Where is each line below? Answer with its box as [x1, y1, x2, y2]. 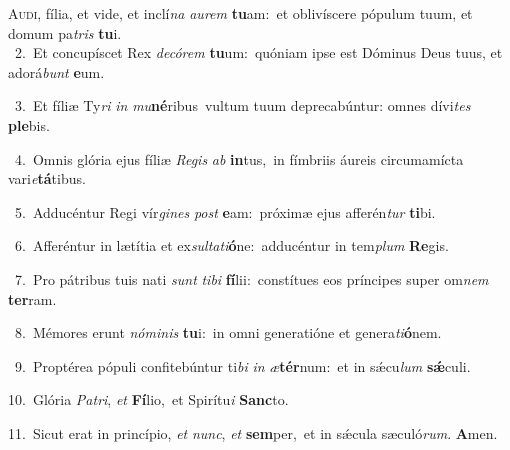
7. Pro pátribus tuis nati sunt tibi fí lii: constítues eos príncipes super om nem [14, 268, 489, 289]
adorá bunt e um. [8, 61, 105, 82]
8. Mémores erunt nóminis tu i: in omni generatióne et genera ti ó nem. [14, 322, 442, 343]
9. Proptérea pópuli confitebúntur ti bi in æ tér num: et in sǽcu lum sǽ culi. [14, 355, 471, 376]
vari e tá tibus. [8, 168, 86, 189]
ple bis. [8, 114, 50, 135]
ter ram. [8, 288, 57, 309]
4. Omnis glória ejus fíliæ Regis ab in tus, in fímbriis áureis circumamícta [14, 148, 464, 169]
